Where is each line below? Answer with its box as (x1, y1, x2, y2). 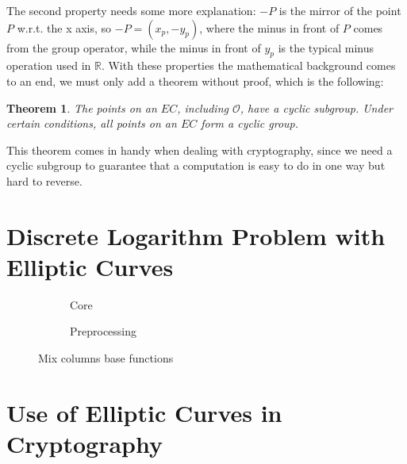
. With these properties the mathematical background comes (101, 57, 396, 74)
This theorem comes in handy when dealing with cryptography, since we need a (6, 141, 393, 158)
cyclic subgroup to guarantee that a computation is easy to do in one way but (6, 157, 386, 174)
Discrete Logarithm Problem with (6, 219, 386, 251)
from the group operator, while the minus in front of (6, 39, 261, 56)
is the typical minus (278, 39, 374, 56)
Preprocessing (70, 323, 137, 339)
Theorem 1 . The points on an (6, 99, 157, 116)
